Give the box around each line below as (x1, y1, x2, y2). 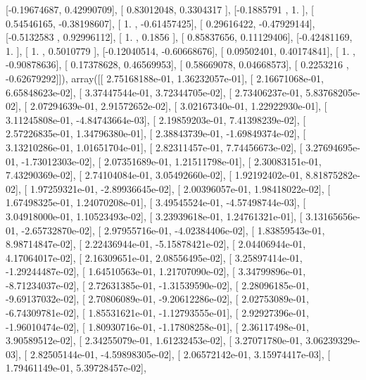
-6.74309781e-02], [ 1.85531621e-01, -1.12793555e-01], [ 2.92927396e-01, (6, 305, 309, 320)
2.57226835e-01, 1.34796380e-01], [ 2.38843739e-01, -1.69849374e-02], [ (6, 126, 306, 141)
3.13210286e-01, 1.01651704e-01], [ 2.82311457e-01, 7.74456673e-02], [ (6, 139, 303, 154)
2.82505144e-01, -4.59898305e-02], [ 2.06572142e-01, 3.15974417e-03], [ (30, 346, 331, 361)
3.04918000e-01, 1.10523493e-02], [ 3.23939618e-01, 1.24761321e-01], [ (6, 208, 303, 223)
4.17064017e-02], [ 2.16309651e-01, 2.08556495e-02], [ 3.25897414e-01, (6, 250, 303, 265)
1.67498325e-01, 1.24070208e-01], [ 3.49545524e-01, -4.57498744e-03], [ (6, 195, 306, 210)
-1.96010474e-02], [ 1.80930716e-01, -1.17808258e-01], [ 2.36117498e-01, (6, 319, 309, 334)
